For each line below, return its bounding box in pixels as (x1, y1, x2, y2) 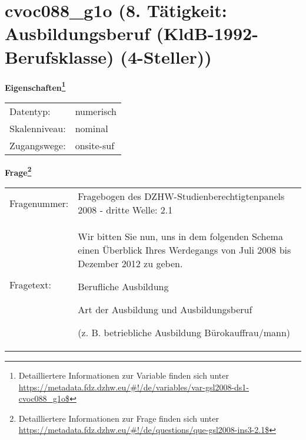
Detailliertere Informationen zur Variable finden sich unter (18, 369, 229, 381)
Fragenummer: (9, 196, 69, 210)
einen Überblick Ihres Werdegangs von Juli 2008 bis (78, 243, 291, 257)
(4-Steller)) (120, 44, 212, 68)
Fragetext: (9, 277, 51, 291)
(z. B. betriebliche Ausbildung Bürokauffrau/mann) (78, 326, 291, 339)
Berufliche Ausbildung (78, 280, 169, 293)
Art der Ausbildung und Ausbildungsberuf (78, 303, 252, 316)
